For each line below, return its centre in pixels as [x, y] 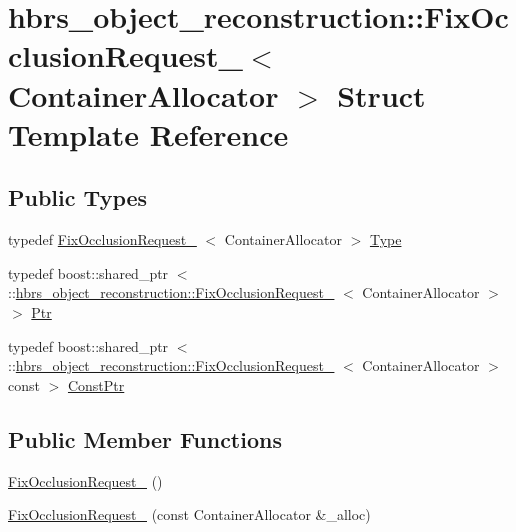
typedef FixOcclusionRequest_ [102, 239]
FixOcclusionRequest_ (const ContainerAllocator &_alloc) [189, 514]
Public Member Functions [145, 438]
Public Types [78, 197]
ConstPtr [96, 384]
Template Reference [148, 133]
